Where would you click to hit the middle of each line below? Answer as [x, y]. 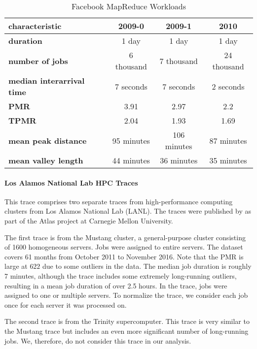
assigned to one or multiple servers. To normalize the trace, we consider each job [126, 295]
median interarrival [47, 80]
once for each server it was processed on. [66, 304]
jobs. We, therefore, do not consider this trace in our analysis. [98, 340]
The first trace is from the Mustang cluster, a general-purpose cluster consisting [125, 237]
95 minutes [131, 140]
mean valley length [46, 160]
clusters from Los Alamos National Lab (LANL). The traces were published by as [128, 211]
